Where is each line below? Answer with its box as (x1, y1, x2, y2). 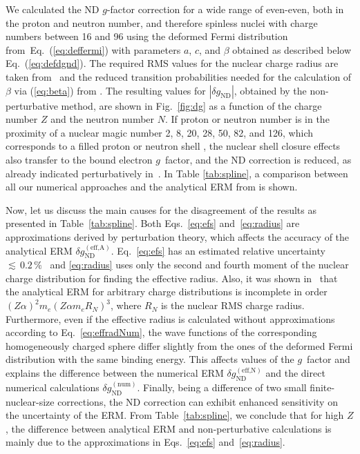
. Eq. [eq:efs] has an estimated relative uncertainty (111, 243, 325, 257)
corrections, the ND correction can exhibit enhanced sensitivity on (57, 394, 338, 408)
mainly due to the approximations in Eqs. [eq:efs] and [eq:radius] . (6, 435, 285, 449)
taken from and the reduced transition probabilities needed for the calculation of (6, 69, 352, 83)
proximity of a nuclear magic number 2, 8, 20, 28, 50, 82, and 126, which (6, 125, 314, 139)
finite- (310, 379, 335, 394)
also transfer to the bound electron (6, 152, 153, 166)
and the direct (265, 366, 325, 380)
